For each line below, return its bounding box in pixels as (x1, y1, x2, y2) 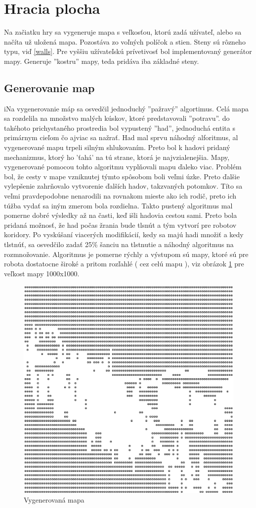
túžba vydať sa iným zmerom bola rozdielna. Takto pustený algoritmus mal (4, 200, 233, 210)
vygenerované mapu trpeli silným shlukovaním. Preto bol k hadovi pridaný (4, 142, 230, 152)
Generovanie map (4, 80, 95, 95)
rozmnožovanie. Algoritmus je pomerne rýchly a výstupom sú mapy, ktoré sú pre (4, 249, 249, 259)
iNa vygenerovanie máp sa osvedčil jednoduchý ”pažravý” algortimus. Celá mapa (4, 103, 249, 113)
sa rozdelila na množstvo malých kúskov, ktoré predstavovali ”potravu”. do (4, 113, 230, 123)
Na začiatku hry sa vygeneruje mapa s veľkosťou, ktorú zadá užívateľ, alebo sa (4, 27, 242, 37)
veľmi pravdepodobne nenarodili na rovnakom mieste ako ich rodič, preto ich (4, 191, 237, 201)
